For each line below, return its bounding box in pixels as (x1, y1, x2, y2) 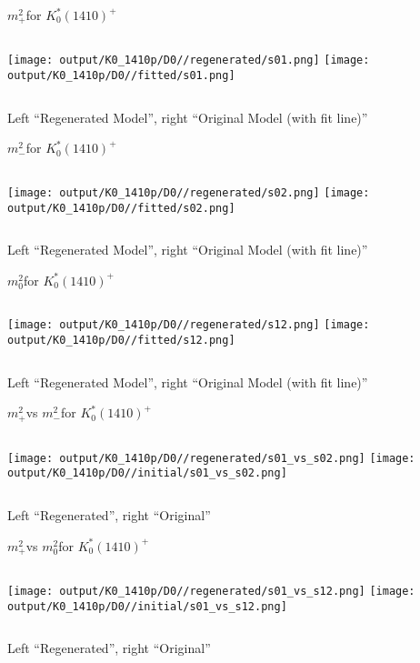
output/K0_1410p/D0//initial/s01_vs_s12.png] (7, 599, 287, 613)
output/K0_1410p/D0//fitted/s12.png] (7, 334, 235, 347)
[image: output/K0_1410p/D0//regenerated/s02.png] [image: (7, 186, 370, 199)
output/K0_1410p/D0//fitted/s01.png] (7, 69, 235, 83)
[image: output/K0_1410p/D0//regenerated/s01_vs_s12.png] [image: (7, 585, 415, 598)
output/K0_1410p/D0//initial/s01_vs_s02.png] (7, 467, 287, 480)
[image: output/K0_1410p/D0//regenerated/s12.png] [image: (7, 318, 370, 332)
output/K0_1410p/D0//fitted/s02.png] (7, 201, 235, 215)
